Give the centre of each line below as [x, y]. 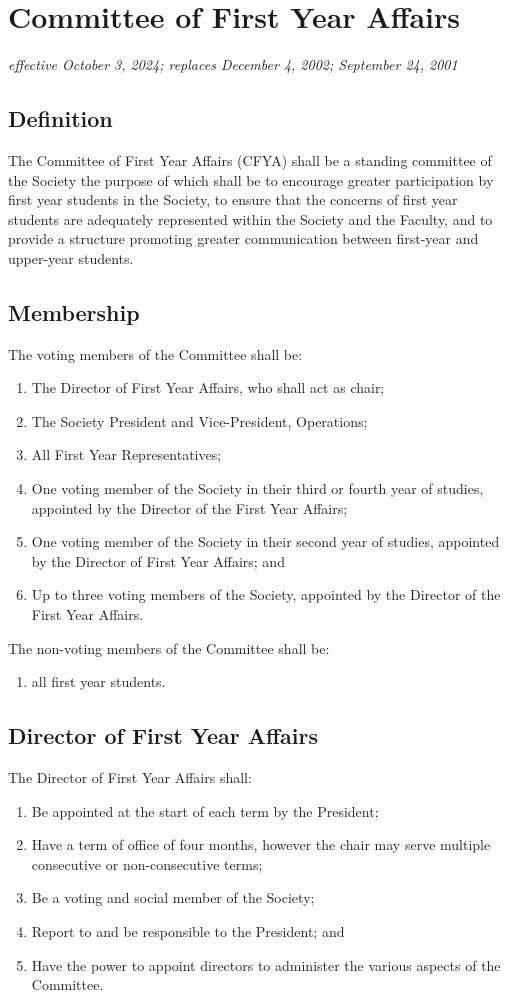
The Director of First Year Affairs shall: [130, 777]
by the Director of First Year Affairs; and [158, 560]
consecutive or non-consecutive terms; [147, 863]
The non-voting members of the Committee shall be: [169, 647]
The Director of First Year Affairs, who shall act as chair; [208, 387]
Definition [60, 118]
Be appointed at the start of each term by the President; [205, 810]
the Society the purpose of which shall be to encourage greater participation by [251, 179]
